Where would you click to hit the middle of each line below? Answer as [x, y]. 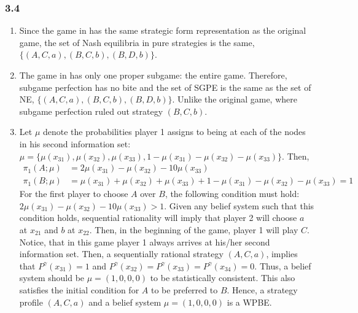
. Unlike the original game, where [235, 99]
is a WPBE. [249, 302]
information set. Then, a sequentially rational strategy [121, 254]
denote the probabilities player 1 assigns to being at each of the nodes [174, 132]
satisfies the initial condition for [79, 289]
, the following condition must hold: [232, 194]
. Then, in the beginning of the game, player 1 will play [194, 230]
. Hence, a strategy [262, 289]
